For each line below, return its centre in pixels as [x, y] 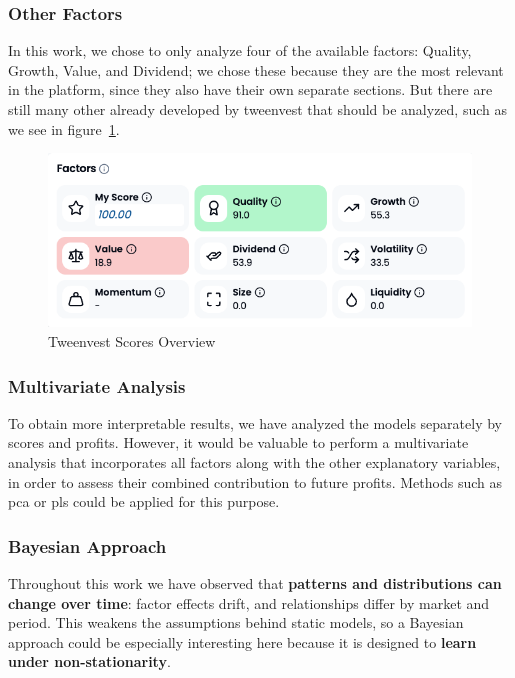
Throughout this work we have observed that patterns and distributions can [255, 583]
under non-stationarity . [89, 661]
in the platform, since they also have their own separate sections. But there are [250, 89]
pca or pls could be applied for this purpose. [144, 501]
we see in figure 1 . [64, 128]
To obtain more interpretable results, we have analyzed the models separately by [255, 422]
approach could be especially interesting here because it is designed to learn [242, 641]
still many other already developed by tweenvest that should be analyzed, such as [257, 109]
